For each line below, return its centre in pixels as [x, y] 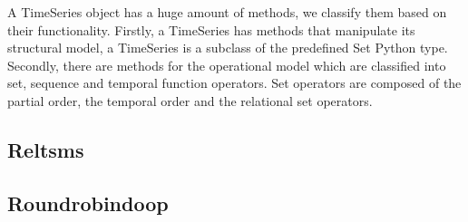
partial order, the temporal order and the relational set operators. [190, 100]
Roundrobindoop [88, 203]
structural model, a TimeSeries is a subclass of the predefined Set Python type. [228, 48]
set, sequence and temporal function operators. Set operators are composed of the [234, 83]
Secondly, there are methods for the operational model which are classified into [227, 65]
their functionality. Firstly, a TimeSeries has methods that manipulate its [211, 29]
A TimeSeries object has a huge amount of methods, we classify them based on [227, 12]
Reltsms [46, 149]
